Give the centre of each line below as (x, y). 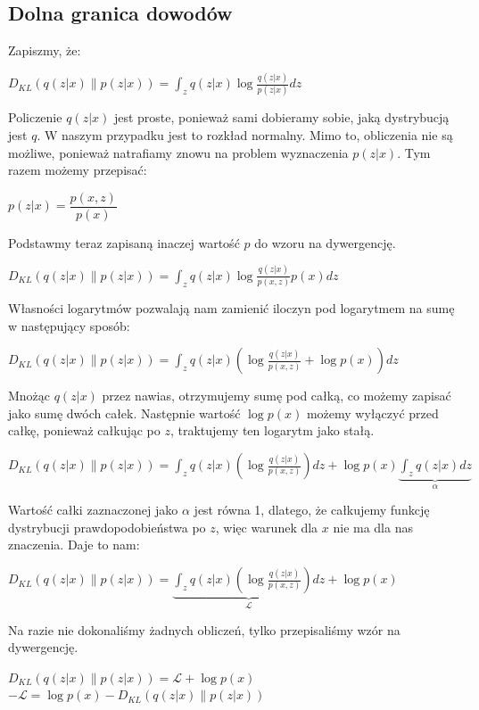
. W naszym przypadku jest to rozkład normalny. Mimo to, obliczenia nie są (245, 135)
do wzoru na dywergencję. (325, 242)
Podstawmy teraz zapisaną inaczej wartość (124, 242)
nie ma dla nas (373, 527)
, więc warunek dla (267, 527)
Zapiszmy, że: (45, 50)
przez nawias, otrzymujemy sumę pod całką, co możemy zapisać (277, 396)
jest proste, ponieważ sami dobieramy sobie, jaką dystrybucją (281, 117)
